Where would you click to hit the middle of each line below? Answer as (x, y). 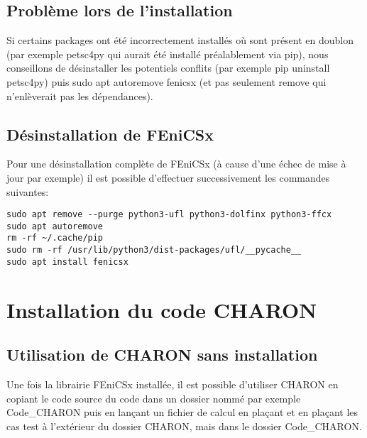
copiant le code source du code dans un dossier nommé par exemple (154, 398)
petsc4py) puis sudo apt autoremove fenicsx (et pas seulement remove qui (166, 81)
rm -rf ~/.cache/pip (55, 238)
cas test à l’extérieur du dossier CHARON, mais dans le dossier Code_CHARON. (184, 426)
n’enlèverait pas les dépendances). (80, 95)
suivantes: (28, 191)
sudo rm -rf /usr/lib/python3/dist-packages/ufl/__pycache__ (154, 250)
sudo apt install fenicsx (67, 262)
